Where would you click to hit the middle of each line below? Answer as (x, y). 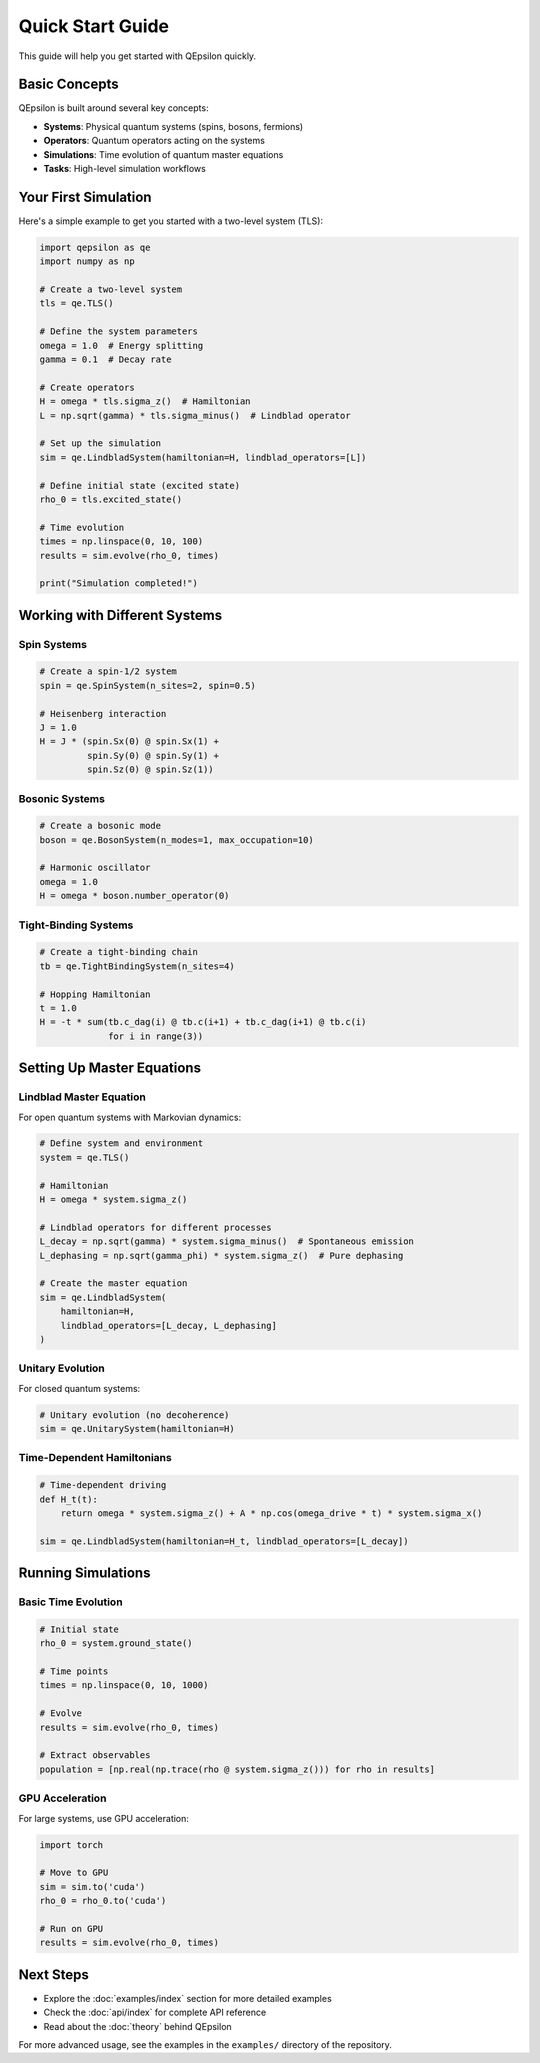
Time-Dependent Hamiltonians (95, 1458)
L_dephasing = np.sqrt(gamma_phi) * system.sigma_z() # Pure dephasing (221, 1255)
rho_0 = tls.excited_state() (111, 499)
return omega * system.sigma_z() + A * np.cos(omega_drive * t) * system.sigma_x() (271, 1513)
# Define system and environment (121, 1143)
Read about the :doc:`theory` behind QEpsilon (137, 2026)
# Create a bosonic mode (100, 826)
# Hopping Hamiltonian (95, 994)
